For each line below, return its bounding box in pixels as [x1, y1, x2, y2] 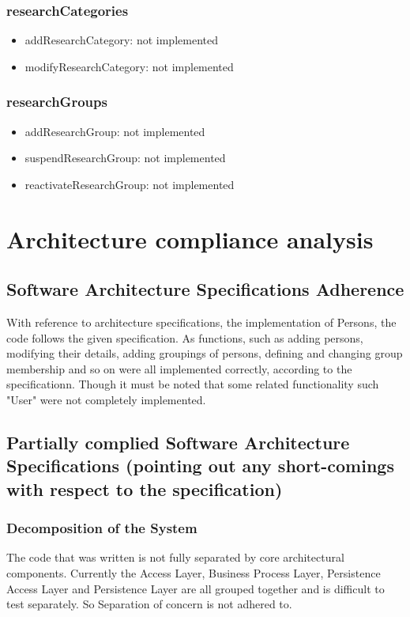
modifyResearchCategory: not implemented [24, 58, 234, 74]
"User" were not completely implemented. [6, 391, 206, 407]
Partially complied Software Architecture [6, 430, 350, 454]
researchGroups [6, 92, 107, 112]
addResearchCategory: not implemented [24, 32, 218, 48]
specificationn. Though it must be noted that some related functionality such [6, 376, 379, 392]
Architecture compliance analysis [6, 222, 374, 255]
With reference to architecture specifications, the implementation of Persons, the [6, 313, 397, 330]
